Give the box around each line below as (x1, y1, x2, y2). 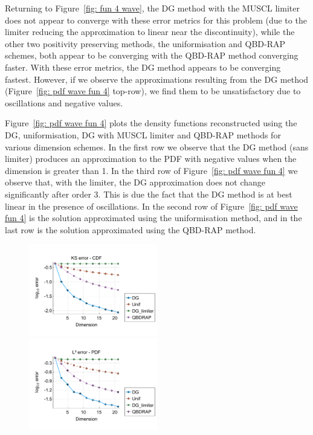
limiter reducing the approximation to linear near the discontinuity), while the (5, 25, 295, 38)
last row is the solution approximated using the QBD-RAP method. (5, 223, 256, 236)
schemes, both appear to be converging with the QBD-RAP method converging (5, 49, 298, 62)
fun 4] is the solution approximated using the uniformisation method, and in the (5, 211, 302, 224)
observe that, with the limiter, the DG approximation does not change (5, 176, 266, 188)
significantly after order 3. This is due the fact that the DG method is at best (5, 187, 292, 200)
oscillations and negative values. (5, 96, 123, 109)
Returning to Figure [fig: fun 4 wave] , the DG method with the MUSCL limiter (5, 2, 300, 14)
